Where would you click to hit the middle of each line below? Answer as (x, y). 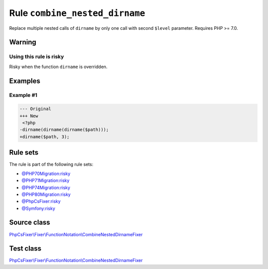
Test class (25, 249)
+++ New (29, 116)
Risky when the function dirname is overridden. (58, 67)
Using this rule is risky (36, 57)
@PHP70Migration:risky (46, 174)
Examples (25, 81)
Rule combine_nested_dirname (77, 13)
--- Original (35, 109)
